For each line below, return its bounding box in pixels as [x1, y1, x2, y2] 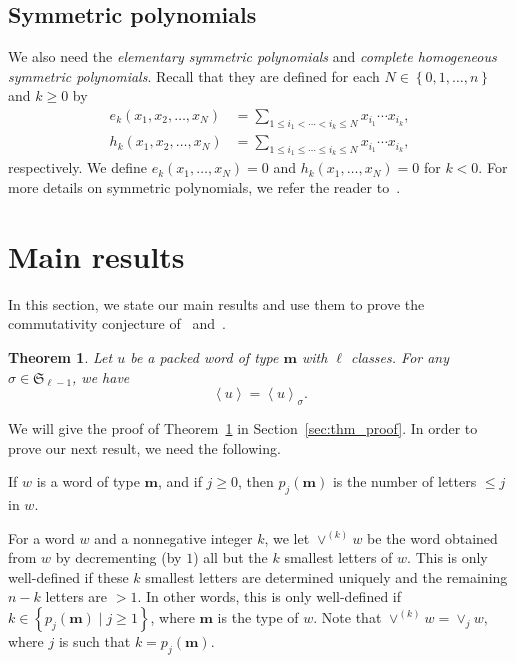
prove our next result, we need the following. [8, 437, 281, 458]
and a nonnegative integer [94, 527, 253, 548]
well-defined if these [8, 566, 129, 587]
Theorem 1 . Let [8, 346, 113, 367]
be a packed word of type [130, 346, 279, 367]
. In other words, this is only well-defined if [137, 586, 401, 607]
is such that [58, 630, 131, 651]
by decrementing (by [55, 547, 182, 568]
